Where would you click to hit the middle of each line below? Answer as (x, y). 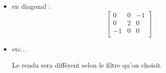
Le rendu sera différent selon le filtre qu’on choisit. (87, 65)
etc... (19, 48)
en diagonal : (31, 6)
